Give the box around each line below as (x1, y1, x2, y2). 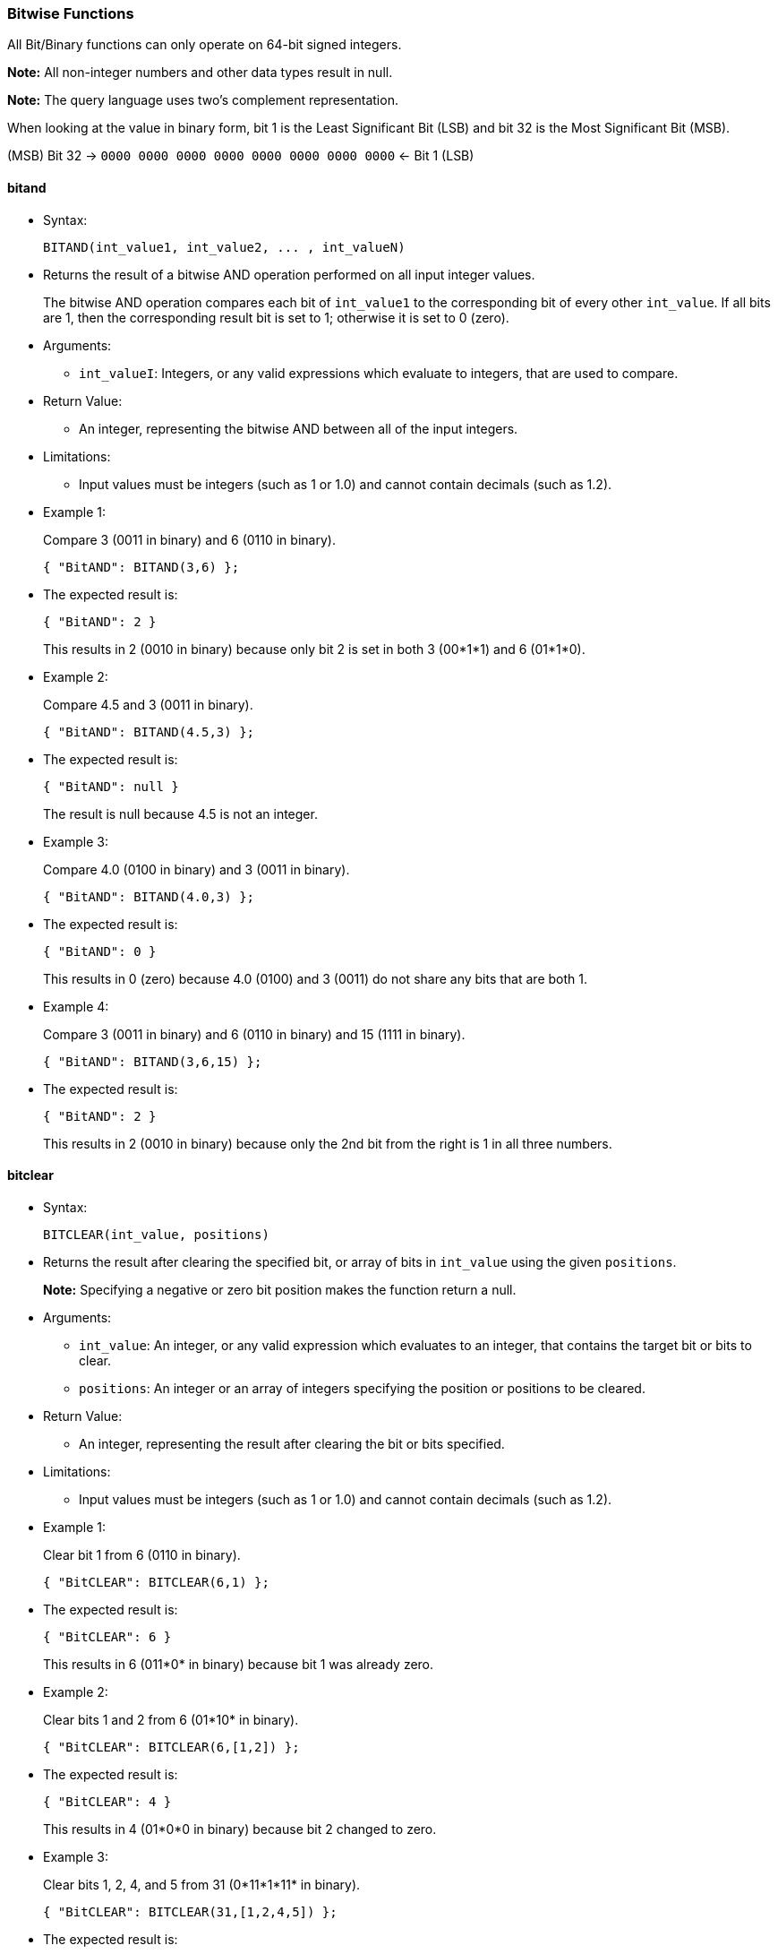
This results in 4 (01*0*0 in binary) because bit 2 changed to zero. (43, 1821, 437, 1837)
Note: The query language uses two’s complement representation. (7, 92, 398, 108)
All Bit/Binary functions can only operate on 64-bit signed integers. (7, 37, 402, 53)
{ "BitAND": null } (43, 779, 179, 794)
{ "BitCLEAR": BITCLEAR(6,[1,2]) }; (43, 1739, 300, 1754)
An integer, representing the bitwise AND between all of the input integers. (79, 420, 518, 436)
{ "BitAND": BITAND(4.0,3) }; (43, 889, 255, 904)
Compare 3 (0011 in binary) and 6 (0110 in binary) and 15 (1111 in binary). (43, 1026, 466, 1042)
